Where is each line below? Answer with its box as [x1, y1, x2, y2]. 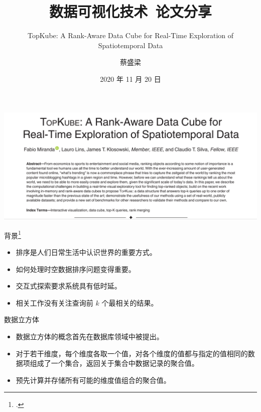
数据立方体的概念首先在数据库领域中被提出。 [16, 331, 164, 341]
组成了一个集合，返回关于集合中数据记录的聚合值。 [30, 358, 199, 368]
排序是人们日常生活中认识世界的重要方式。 [16, 246, 157, 257]
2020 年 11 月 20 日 [100, 73, 161, 84]
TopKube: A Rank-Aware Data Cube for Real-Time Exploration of [27, 30, 234, 41]
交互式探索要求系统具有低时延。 [16, 281, 121, 291]
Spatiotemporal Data [98, 40, 163, 50]
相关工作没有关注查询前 [16, 297, 93, 308]
